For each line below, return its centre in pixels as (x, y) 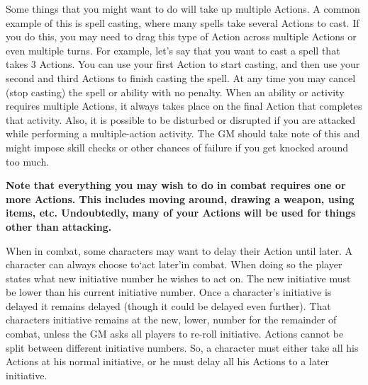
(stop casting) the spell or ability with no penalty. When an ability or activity (175, 92)
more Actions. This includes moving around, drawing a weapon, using (180, 199)
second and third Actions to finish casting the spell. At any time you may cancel (181, 77)
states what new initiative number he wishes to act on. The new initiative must (178, 278)
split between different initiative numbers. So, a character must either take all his (182, 347)
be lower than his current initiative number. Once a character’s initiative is (169, 292)
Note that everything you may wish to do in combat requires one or (176, 185)
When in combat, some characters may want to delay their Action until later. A (179, 250)
